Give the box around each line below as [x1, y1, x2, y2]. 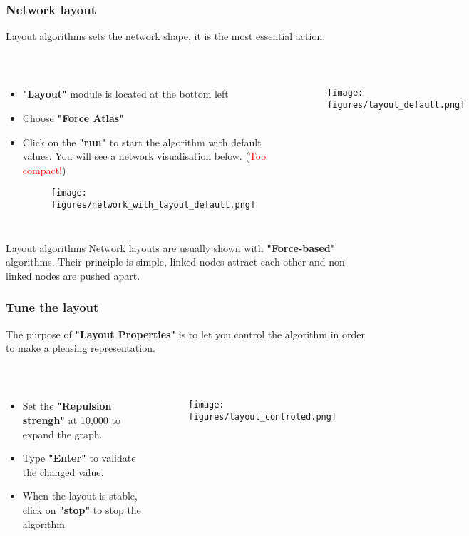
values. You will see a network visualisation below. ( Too [22, 148, 267, 163]
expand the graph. [22, 426, 103, 441]
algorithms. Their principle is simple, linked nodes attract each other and [6, 254, 326, 269]
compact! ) [22, 162, 66, 177]
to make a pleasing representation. [6, 340, 155, 355]
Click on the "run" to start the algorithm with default [22, 134, 262, 149]
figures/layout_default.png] [327, 100, 465, 111]
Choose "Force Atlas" [22, 111, 124, 125]
